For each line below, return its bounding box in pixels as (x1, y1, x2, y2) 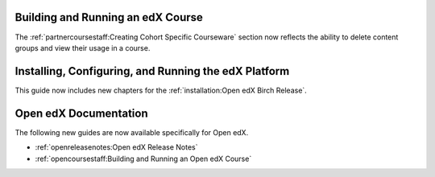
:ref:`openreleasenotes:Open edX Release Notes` (35, 142, 198, 152)
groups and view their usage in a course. (14, 43, 151, 52)
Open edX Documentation (14, 106, 148, 120)
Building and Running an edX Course (14, 10, 203, 24)
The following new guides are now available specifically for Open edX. (14, 127, 249, 137)
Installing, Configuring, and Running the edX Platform (14, 64, 290, 78)
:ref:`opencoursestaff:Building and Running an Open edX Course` (35, 154, 252, 163)
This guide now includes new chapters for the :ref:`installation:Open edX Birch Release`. (14, 85, 308, 95)
